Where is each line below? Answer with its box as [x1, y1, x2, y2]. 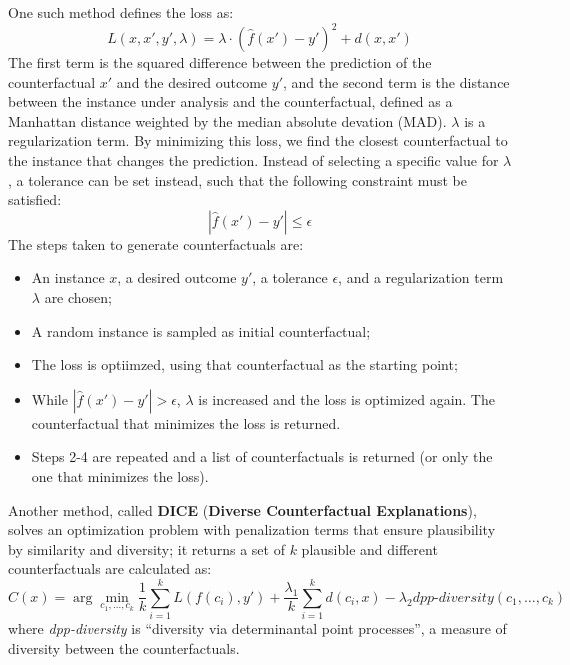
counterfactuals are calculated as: [8, 558, 212, 579]
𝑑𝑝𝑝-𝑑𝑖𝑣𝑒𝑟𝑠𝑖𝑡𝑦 [412, 590, 494, 605]
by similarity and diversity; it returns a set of [8, 538, 285, 559]
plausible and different [301, 538, 438, 559]
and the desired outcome [116, 71, 268, 92]
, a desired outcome [117, 267, 237, 288]
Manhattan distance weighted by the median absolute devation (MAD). [8, 110, 447, 131]
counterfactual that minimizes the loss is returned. [31, 412, 341, 433]
